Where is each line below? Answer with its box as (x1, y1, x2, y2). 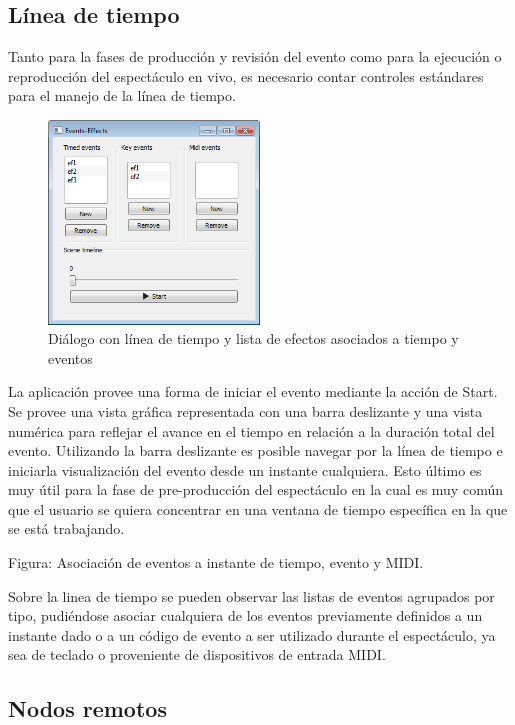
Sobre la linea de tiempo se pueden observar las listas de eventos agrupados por (8, 585, 495, 606)
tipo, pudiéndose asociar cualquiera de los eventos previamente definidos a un (8, 605, 483, 626)
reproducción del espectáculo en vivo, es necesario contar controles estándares (8, 65, 484, 86)
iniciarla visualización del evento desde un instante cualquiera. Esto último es (8, 459, 482, 480)
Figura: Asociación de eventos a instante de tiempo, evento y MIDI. (8, 552, 424, 573)
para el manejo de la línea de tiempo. (8, 85, 236, 106)
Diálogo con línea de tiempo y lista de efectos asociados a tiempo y (48, 328, 459, 349)
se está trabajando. (8, 518, 125, 539)
